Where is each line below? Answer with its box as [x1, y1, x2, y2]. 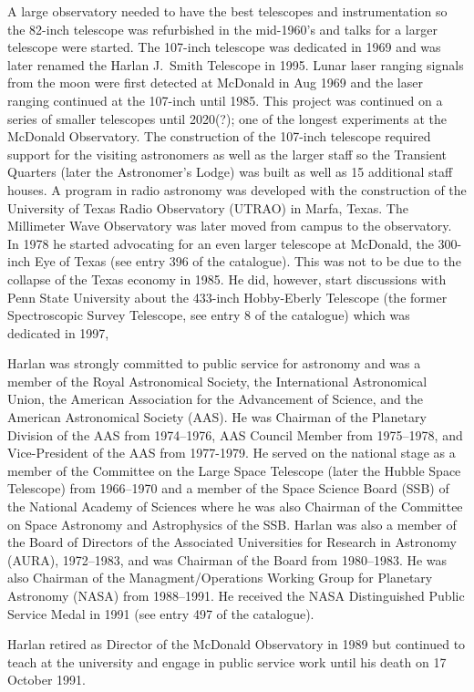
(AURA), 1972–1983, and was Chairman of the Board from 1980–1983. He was [7, 550, 448, 569]
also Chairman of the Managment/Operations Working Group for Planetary [7, 568, 433, 587]
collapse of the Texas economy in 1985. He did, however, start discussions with [7, 269, 447, 288]
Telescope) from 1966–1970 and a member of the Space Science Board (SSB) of [7, 479, 449, 498]
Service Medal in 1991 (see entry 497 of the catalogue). [7, 604, 314, 623]
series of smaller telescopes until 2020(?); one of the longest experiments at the [7, 108, 448, 128]
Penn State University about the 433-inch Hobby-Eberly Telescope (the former [7, 287, 448, 306]
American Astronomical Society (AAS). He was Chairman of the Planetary [7, 408, 427, 427]
